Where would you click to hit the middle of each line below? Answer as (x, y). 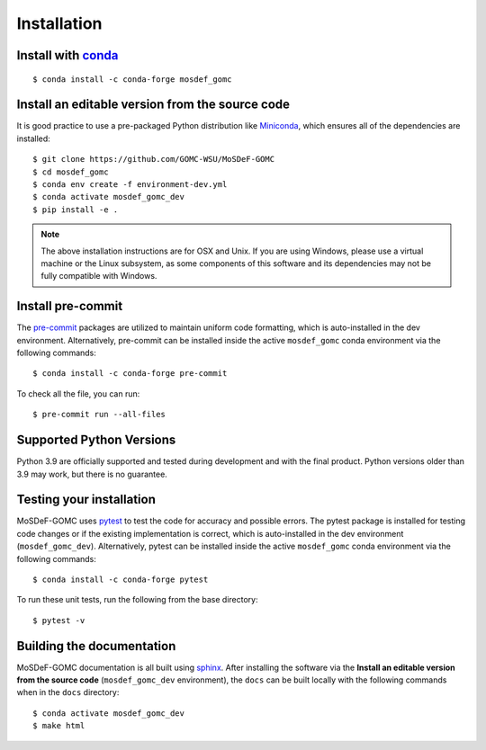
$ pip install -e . (76, 210)
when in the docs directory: (68, 692)
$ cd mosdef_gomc (71, 172)
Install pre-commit (70, 306)
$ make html (59, 726)
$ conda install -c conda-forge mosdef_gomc (133, 79)
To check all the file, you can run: (78, 393)
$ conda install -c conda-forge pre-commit (130, 374)
